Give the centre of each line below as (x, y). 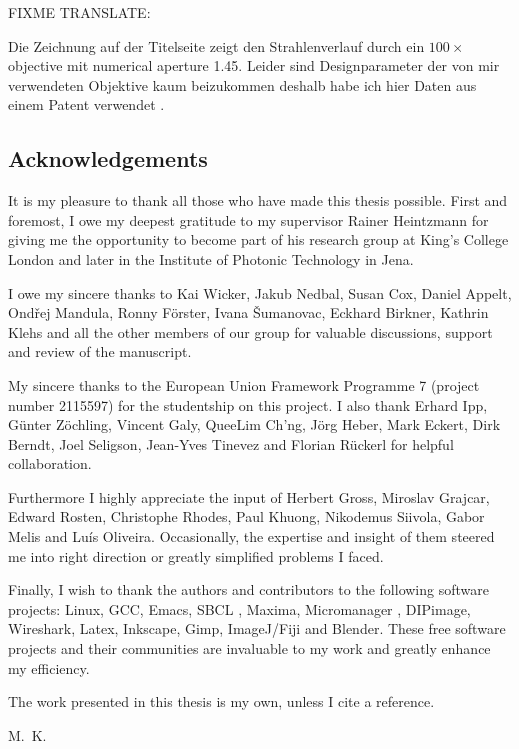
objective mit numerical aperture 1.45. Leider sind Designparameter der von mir (254, 65)
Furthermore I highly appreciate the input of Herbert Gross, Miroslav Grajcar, (249, 496)
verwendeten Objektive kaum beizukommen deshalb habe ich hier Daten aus (242, 84)
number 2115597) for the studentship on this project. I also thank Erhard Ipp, (248, 404)
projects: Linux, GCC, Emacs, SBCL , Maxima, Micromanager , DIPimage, (239, 608)
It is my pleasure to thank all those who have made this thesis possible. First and (258, 200)
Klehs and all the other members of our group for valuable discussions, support (250, 331)
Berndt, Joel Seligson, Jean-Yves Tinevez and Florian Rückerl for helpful (231, 443)
